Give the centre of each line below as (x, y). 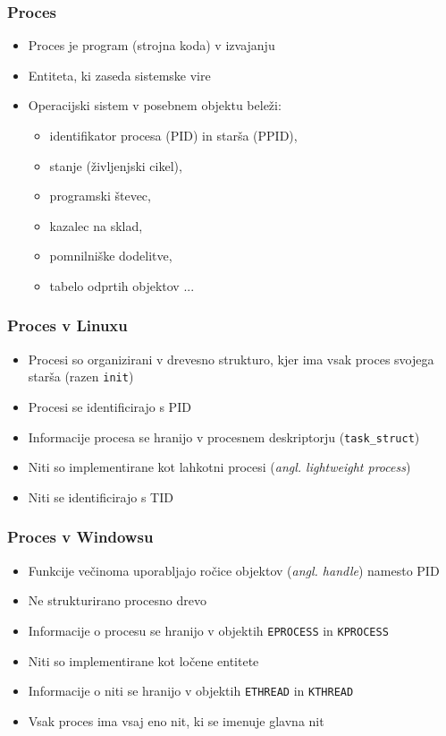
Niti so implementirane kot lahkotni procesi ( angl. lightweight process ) (219, 467)
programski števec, (100, 196)
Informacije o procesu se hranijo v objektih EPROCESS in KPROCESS (208, 630)
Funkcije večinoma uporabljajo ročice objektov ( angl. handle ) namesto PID (234, 570)
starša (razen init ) (81, 377)
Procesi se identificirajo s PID (109, 407)
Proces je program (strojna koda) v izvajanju (151, 45)
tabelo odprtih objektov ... (122, 285)
